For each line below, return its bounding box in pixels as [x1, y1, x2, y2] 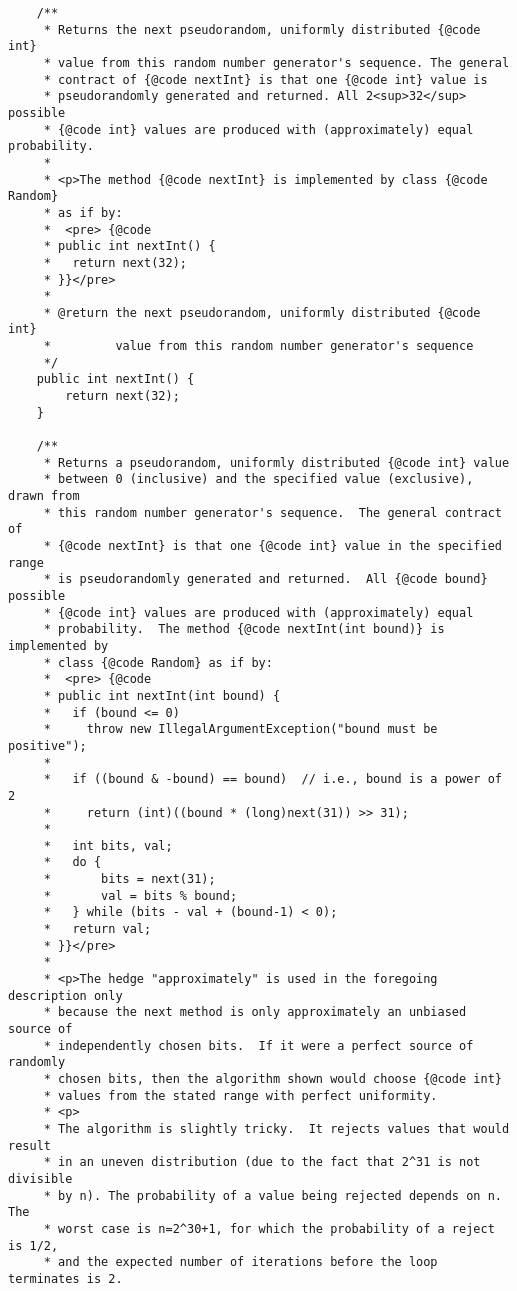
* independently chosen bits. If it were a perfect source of [43, 1038, 474, 1053]
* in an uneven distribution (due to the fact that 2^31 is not [43, 1155, 481, 1170]
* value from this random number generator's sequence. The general [43, 55, 510, 70]
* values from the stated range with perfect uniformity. [43, 1088, 438, 1103]
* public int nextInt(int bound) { [43, 688, 281, 703]
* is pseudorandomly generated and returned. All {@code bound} [43, 572, 488, 587]
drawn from [8, 489, 80, 504]
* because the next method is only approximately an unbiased [43, 1005, 467, 1020]
